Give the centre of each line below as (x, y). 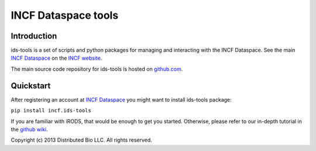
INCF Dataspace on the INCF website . (56, 58)
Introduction (34, 36)
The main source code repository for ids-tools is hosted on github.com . (97, 69)
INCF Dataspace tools (65, 15)
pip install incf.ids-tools (51, 111)
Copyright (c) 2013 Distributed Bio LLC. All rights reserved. (81, 140)
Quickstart (31, 86)
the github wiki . (29, 129)
